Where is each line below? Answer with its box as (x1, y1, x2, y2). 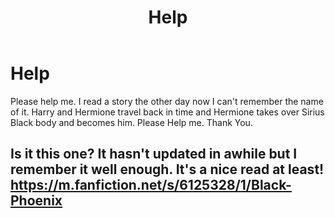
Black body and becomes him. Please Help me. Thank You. (10, 116, 253, 128)
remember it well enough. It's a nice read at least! (10, 161, 325, 178)
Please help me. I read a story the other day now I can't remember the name (10, 95, 324, 107)
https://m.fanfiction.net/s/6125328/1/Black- (10, 177, 292, 194)
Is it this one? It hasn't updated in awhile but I (10, 146, 298, 163)
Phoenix (10, 192, 63, 210)
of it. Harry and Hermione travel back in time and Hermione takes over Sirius (10, 106, 325, 118)
